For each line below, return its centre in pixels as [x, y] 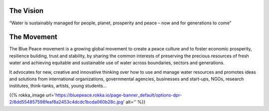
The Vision [26, 11]
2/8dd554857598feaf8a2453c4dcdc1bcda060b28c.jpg [66, 102]
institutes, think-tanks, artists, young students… [58, 86]
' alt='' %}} [134, 102]
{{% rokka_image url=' [32, 95]
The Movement [33, 37]
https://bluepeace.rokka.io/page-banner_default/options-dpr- [118, 95]
